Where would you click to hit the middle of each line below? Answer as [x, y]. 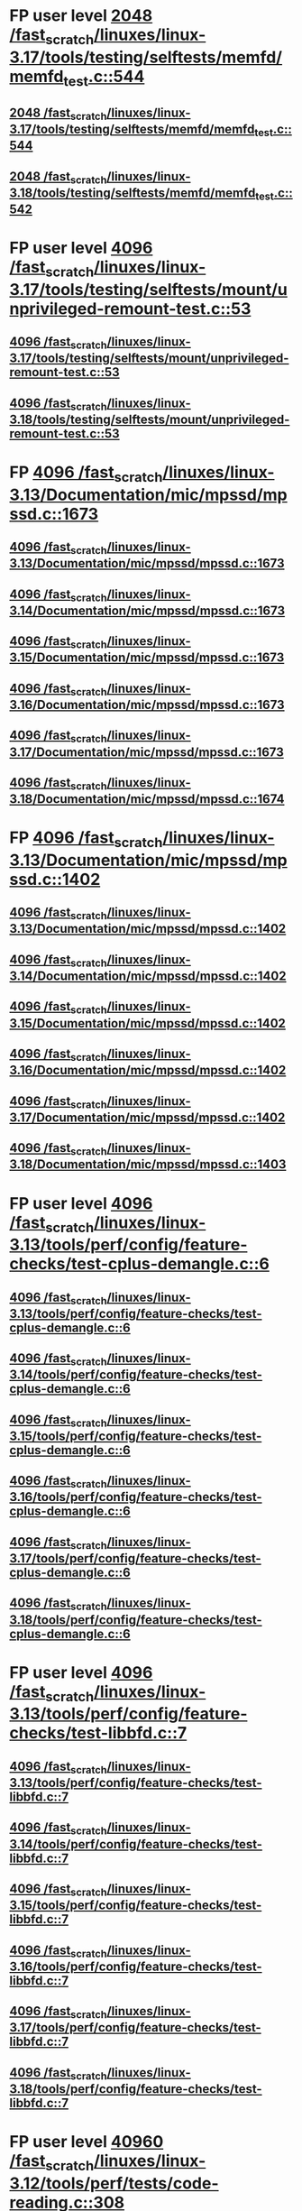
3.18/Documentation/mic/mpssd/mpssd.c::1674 [147, 799]
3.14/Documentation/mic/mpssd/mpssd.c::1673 [147, 610]
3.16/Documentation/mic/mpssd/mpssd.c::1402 [148, 1070]
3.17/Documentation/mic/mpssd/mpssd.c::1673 [146, 752]
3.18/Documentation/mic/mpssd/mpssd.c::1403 [148, 1165]
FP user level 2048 [81, 16]
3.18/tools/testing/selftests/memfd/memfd [133, 193]
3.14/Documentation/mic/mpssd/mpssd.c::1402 [148, 977]
